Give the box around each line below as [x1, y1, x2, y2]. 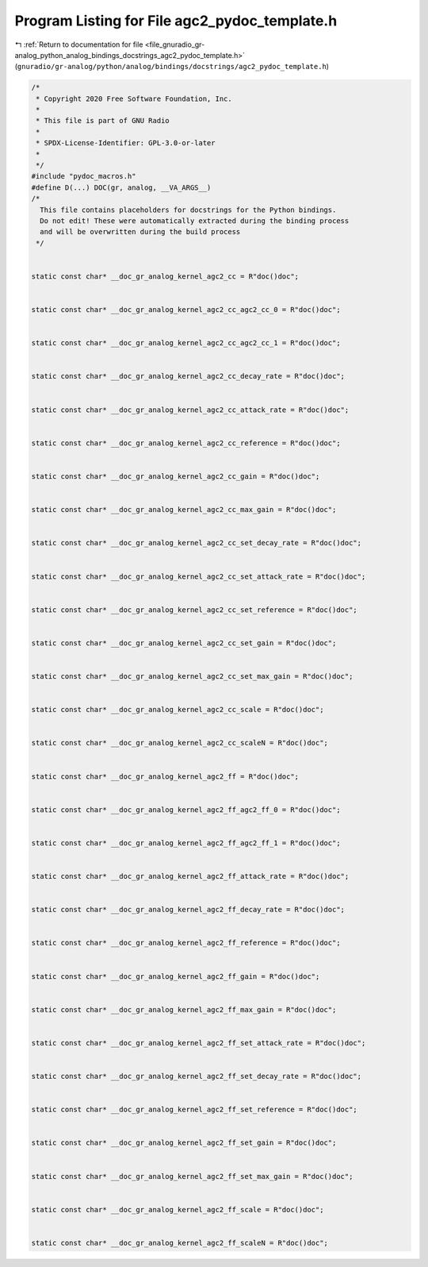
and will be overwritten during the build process [40, 227, 241, 237]
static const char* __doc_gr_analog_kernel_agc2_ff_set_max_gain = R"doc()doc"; [31, 1172, 353, 1180]
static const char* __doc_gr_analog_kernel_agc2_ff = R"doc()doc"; [31, 772, 300, 781]
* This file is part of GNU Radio [36, 116, 170, 125]
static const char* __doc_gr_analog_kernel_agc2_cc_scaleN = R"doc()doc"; [31, 738, 329, 748]
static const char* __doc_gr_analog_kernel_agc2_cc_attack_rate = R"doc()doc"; [31, 405, 350, 414]
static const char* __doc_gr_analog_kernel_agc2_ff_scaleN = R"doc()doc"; [31, 1238, 329, 1247]
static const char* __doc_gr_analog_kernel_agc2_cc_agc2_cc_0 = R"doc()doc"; [31, 306, 341, 314]
